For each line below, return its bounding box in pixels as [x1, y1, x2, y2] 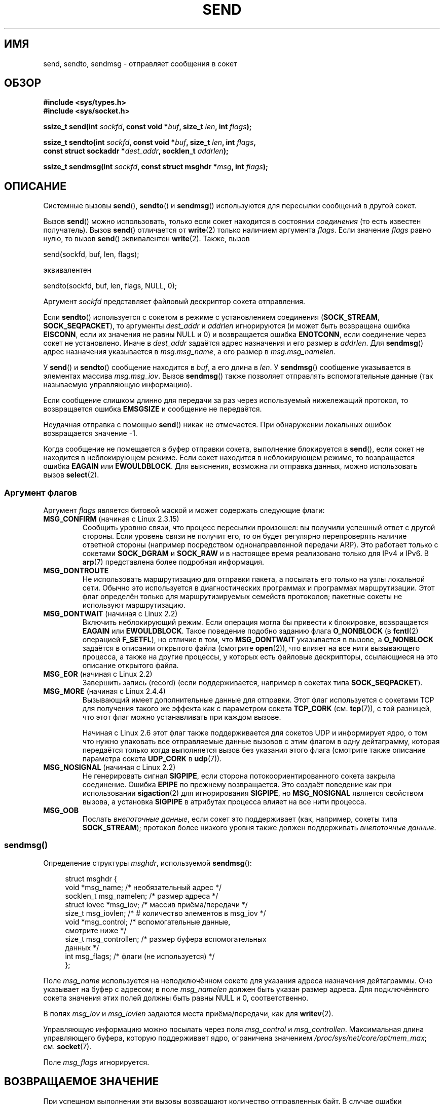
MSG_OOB [43, 806, 79, 815]
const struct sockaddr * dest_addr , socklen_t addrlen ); [43, 146, 229, 156]
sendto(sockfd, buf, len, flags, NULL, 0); [43, 281, 177, 290]
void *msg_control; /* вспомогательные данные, [65, 917, 231, 926]
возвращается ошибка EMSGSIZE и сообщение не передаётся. [43, 404, 262, 414]
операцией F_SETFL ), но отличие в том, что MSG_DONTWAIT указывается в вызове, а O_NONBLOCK [82, 635, 434, 644]
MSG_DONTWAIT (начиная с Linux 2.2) [43, 609, 178, 618]
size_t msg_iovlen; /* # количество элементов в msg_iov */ [65, 908, 266, 917]
